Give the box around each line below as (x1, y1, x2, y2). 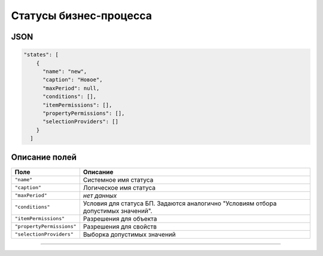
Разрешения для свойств (83, 222, 157, 230)
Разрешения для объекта (83, 214, 157, 223)
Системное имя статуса (83, 175, 154, 184)
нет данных (83, 191, 117, 200)
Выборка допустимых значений (83, 230, 176, 239)
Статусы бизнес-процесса (11, 9, 153, 22)
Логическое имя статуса (83, 183, 156, 191)
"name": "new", (42, 68, 87, 75)
